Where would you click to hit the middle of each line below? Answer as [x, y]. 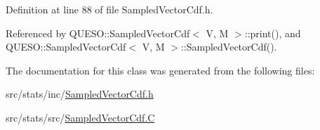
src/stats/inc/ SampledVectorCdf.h [80, 94]
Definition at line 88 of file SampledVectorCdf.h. [109, 9]
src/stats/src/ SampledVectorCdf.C [80, 117]
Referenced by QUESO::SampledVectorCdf [98, 33]
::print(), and [273, 33]
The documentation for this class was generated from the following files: [160, 70]
